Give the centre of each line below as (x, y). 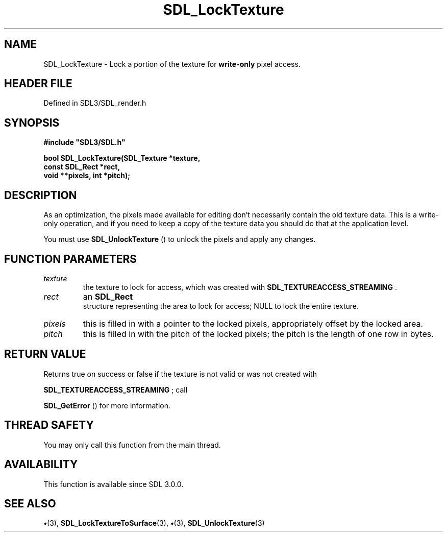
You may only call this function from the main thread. (132, 445)
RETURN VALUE (45, 354)
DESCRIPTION (41, 195)
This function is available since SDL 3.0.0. (114, 484)
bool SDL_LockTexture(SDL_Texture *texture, (122, 158)
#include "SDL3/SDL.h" (84, 142)
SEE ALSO (30, 503)
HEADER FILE (38, 84)
